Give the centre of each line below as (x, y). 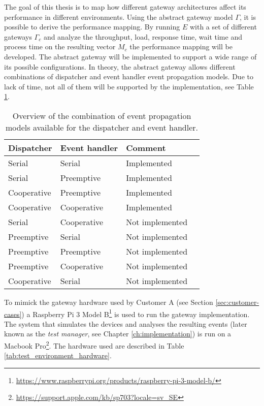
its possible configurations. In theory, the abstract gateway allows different (120, 66)
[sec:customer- (237, 302)
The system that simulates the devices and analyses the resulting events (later (126, 323)
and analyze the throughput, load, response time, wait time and (143, 36)
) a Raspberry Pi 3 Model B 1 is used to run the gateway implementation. (136, 313)
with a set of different (223, 27)
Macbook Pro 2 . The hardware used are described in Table (94, 345)
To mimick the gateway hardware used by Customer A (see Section (109, 302)
